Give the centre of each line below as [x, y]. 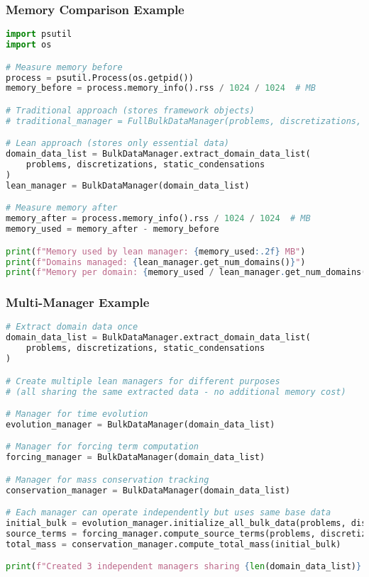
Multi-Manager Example [78, 302]
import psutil [39, 34]
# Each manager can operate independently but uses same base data [169, 513]
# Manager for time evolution [77, 414]
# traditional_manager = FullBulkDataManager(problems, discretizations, [184, 121]
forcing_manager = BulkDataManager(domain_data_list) [136, 458]
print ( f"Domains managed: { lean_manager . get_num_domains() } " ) [156, 262]
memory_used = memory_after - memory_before [112, 229]
